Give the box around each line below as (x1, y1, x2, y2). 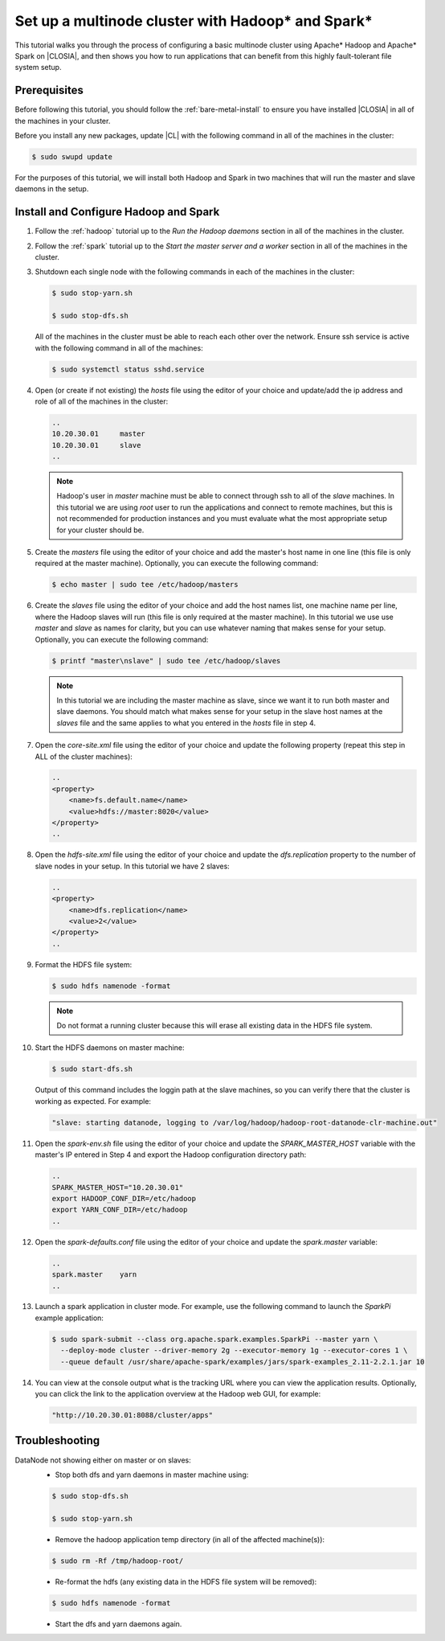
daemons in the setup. (14, 184, 89, 194)
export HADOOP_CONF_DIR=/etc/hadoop (51, 1194, 197, 1203)
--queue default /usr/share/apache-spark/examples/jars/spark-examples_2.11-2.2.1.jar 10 (60, 1357, 425, 1366)
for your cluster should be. (56, 525, 145, 535)
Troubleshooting (14, 1434, 100, 1447)
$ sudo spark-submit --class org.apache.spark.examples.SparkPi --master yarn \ (51, 1335, 378, 1344)
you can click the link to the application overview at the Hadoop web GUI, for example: (35, 1389, 321, 1399)
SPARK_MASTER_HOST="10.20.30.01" (51, 1183, 184, 1192)
